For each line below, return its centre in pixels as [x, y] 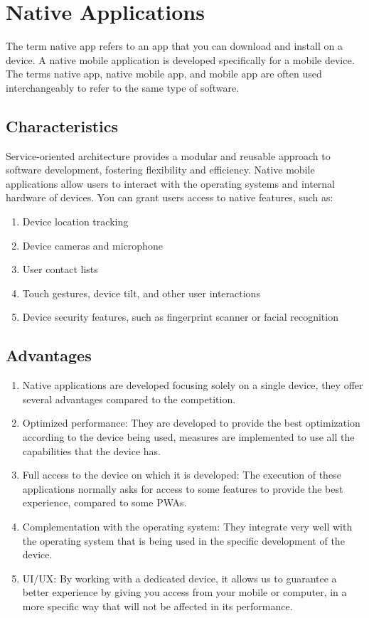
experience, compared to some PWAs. [105, 502]
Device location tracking [75, 222]
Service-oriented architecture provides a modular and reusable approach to [168, 155]
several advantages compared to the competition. [129, 399]
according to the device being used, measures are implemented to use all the [188, 437]
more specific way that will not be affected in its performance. [157, 606]
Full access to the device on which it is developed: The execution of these [182, 475]
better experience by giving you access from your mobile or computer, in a [184, 592]
